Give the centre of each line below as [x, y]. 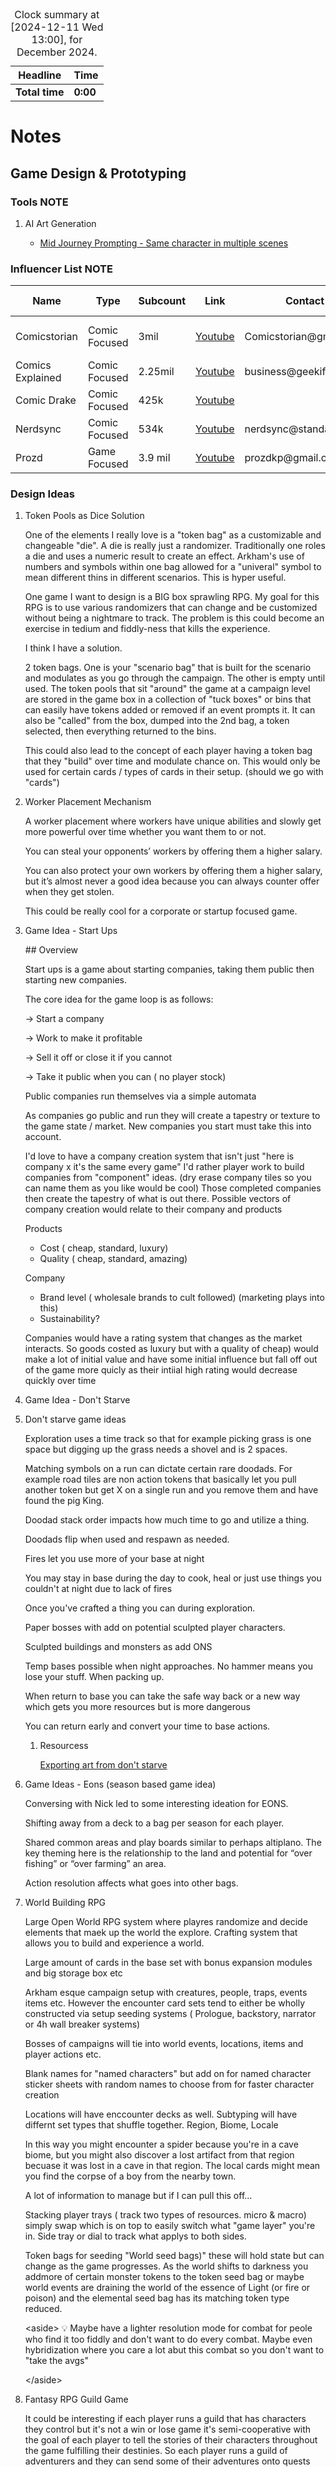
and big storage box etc [73, 1973]
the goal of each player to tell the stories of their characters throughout [171, 2440]
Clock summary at [57, 14]
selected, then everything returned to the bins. [120, 731]
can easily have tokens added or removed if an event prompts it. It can [170, 710]
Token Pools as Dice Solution [84, 516]
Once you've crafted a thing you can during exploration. [140, 1608]
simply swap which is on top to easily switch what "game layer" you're [170, 2226]
